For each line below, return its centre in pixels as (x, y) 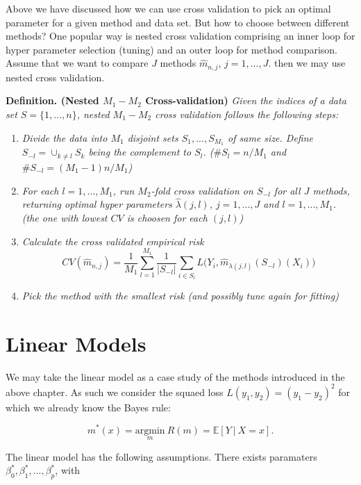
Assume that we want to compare (77, 63)
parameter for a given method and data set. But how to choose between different (178, 22)
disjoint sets (153, 137)
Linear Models (76, 343)
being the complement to (140, 152)
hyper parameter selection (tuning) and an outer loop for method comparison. (171, 49)
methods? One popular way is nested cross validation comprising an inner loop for (180, 36)
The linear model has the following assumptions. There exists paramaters (161, 456)
